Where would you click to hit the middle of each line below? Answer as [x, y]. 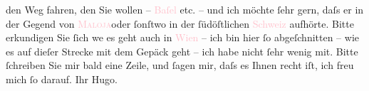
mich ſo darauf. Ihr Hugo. [62, 79]
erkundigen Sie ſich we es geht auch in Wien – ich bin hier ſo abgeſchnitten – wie [183, 37]
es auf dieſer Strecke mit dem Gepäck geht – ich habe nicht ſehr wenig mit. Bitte [182, 51]
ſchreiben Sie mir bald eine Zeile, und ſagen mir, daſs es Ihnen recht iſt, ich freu [180, 65]
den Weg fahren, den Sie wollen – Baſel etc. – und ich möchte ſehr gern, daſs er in [185, 9]
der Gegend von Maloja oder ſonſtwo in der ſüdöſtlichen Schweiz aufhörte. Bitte [180, 23]
